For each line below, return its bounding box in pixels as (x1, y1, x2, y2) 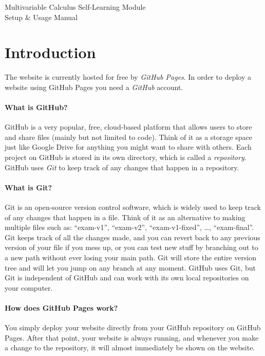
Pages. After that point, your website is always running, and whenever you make (5, 332, 259, 343)
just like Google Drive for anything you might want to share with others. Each (5, 141, 252, 152)
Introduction (5, 42, 96, 63)
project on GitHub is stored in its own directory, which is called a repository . (5, 152, 247, 163)
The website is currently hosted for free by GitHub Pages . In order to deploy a (5, 72, 251, 82)
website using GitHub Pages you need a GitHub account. (5, 81, 183, 92)
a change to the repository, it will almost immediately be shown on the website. (5, 342, 255, 353)
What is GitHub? (5, 102, 68, 113)
